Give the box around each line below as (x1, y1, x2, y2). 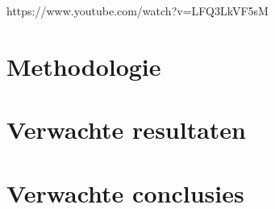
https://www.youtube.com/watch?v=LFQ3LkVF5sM (6, 2, 269, 19)
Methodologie (6, 49, 161, 82)
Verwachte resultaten (6, 113, 246, 146)
